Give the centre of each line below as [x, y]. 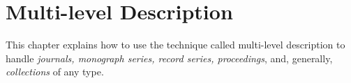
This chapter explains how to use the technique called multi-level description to [175, 45]
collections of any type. [55, 72]
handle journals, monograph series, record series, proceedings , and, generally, [169, 58]
